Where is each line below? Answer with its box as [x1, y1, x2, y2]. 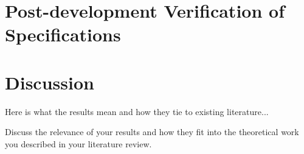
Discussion [5, 69, 94, 94]
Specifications [5, 22, 121, 47]
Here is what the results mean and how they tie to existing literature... [5, 105, 269, 117]
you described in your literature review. [5, 137, 152, 150]
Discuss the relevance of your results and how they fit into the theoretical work [5, 125, 299, 138]
